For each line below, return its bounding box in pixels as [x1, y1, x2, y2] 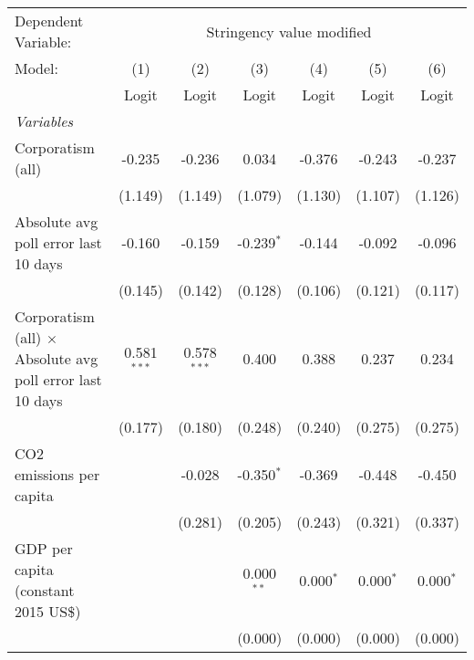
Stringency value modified [206, 20, 372, 42]
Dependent [15, 10, 84, 31]
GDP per [15, 538, 73, 559]
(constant [15, 580, 75, 601]
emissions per [15, 464, 100, 485]
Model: [15, 58, 59, 79]
